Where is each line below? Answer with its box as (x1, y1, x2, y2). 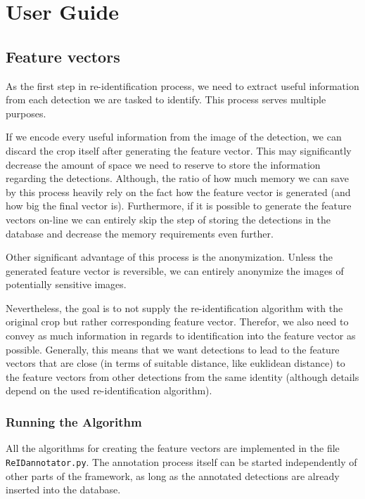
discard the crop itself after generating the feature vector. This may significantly (6, 143, 352, 157)
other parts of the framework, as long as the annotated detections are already (6, 468, 340, 483)
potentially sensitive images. (6, 277, 127, 292)
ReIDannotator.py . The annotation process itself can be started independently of (6, 454, 357, 469)
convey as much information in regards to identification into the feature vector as (6, 328, 356, 343)
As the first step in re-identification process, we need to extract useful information (6, 78, 359, 93)
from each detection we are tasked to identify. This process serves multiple (6, 92, 326, 107)
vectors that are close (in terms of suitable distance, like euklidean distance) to (6, 356, 345, 370)
